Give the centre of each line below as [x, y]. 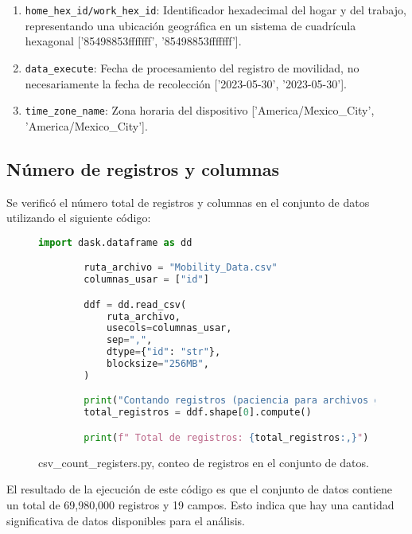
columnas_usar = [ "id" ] [146, 280]
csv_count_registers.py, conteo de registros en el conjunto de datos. [204, 462]
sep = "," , [129, 340]
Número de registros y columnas [143, 168]
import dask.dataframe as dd [115, 242]
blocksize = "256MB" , [157, 364]
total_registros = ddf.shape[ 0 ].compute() [198, 413]
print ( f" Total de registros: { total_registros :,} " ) [226, 437]
